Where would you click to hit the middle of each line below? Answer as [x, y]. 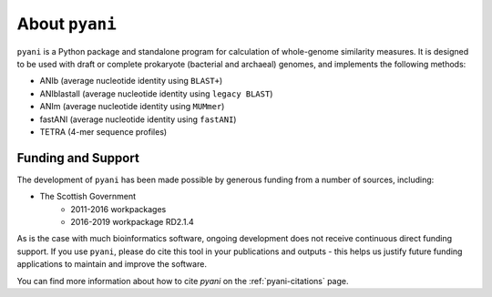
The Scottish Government [88, 197]
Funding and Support [78, 158]
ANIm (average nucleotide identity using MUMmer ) [132, 107]
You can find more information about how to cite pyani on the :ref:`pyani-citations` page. [183, 281]
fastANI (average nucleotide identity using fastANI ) [138, 119]
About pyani [67, 24]
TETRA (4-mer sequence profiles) [103, 131]
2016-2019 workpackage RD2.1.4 [133, 221]
